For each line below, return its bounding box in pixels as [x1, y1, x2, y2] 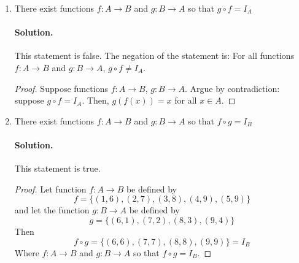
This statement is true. [14, 162, 101, 175]
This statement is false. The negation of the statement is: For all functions [14, 49, 295, 62]
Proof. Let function [14, 182, 87, 195]
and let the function [14, 204, 90, 216]
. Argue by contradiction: [184, 82, 280, 94]
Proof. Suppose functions [14, 82, 108, 94]
